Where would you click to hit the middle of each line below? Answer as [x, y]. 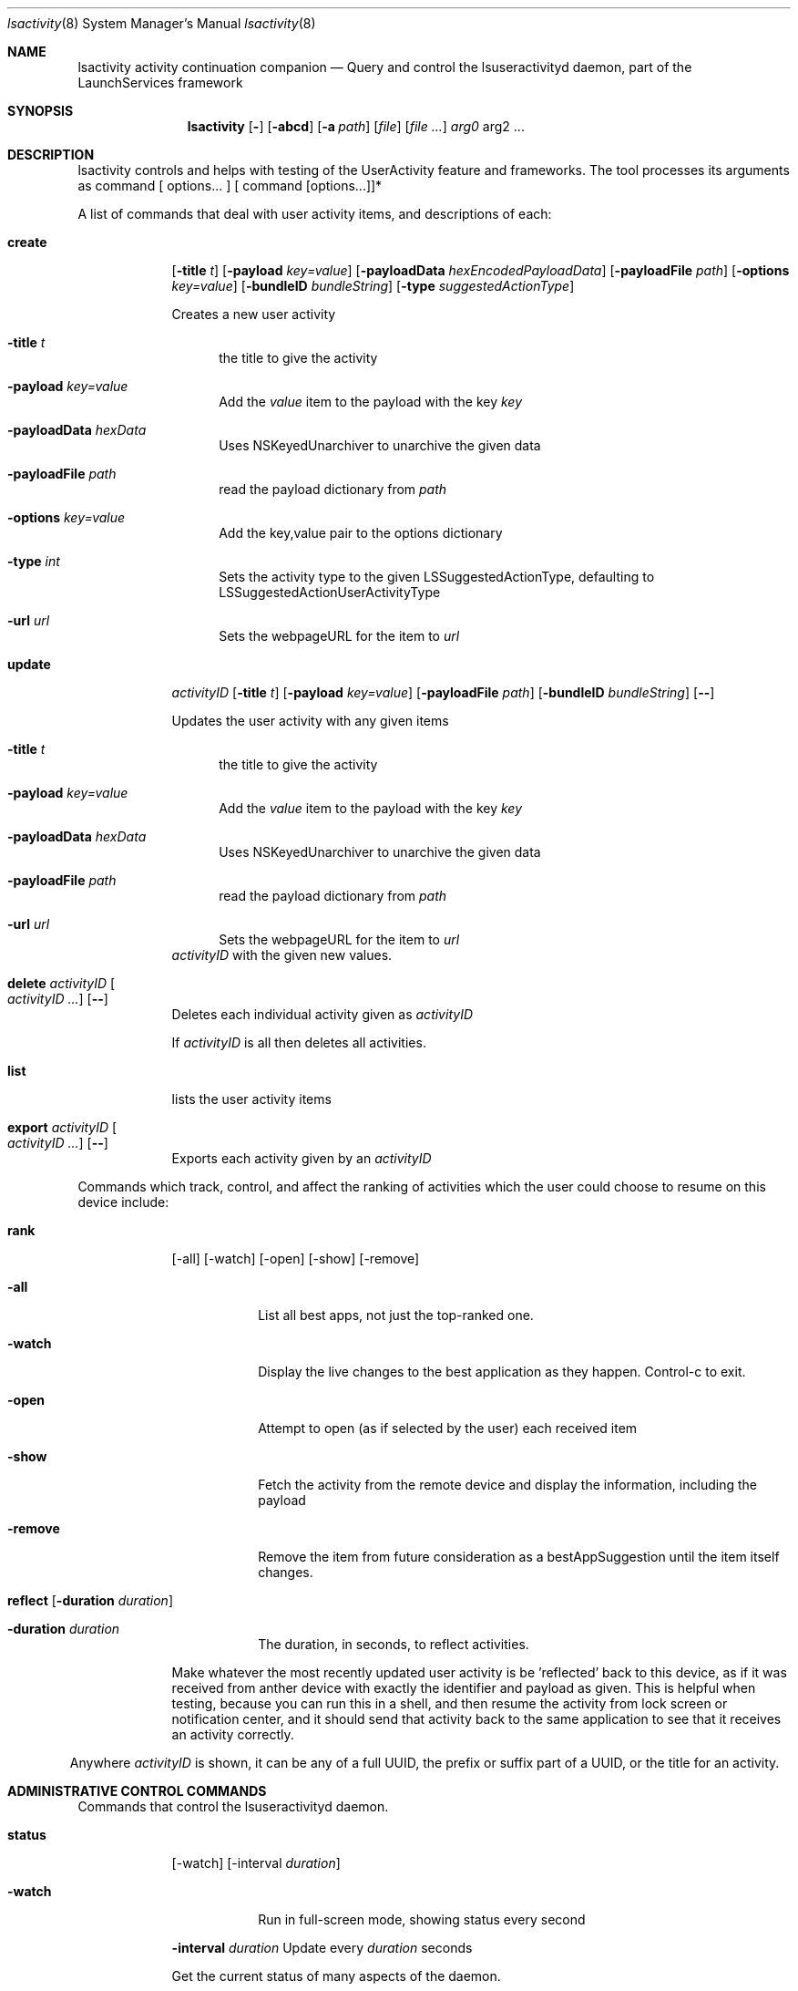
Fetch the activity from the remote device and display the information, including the [507, 1485]
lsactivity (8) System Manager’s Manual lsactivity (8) [162, 23]
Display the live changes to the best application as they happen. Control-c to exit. [502, 1372]
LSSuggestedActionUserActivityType [330, 592]
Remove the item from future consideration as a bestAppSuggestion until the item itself [519, 1557]
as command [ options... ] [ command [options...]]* [230, 186]
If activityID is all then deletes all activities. [299, 1042]
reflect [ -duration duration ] [91, 1600]
